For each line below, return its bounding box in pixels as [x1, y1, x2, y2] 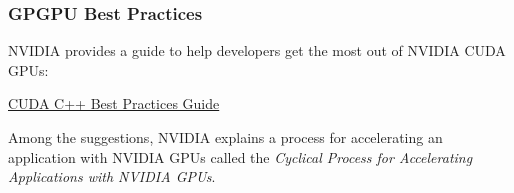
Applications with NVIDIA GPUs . [8, 166, 216, 187]
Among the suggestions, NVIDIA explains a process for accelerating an [8, 127, 443, 147]
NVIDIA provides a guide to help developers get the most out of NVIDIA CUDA [8, 40, 506, 61]
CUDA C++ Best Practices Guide [8, 93, 220, 114]
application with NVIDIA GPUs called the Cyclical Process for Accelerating [8, 146, 473, 167]
